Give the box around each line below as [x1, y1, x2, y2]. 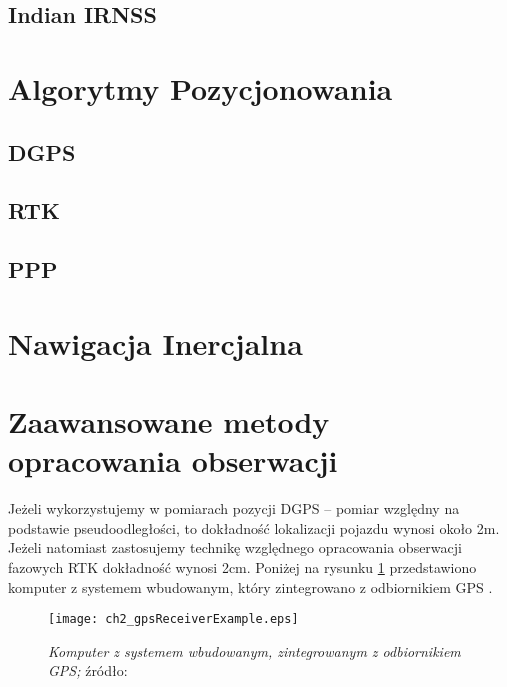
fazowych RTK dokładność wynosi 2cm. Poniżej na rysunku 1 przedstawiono [8, 556, 477, 577]
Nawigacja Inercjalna [8, 322, 303, 363]
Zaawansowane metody [8, 401, 330, 442]
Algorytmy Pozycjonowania [8, 67, 393, 108]
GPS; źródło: [48, 660, 128, 681]
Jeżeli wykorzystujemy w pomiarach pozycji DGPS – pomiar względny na [8, 498, 460, 519]
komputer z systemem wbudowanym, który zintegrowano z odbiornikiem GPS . [8, 576, 493, 597]
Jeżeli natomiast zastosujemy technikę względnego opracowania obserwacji [8, 537, 462, 558]
